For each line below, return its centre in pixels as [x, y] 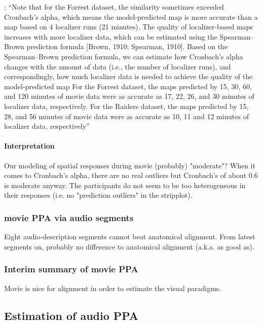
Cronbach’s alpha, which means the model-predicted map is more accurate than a [131, 16]
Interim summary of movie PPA [71, 269]
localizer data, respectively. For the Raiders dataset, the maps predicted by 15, [126, 106]
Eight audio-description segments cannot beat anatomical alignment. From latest [130, 237]
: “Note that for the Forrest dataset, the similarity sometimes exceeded [114, 7]
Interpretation [29, 146]
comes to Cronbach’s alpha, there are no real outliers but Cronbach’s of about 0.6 [131, 175]
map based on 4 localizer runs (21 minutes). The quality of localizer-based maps [128, 27]
